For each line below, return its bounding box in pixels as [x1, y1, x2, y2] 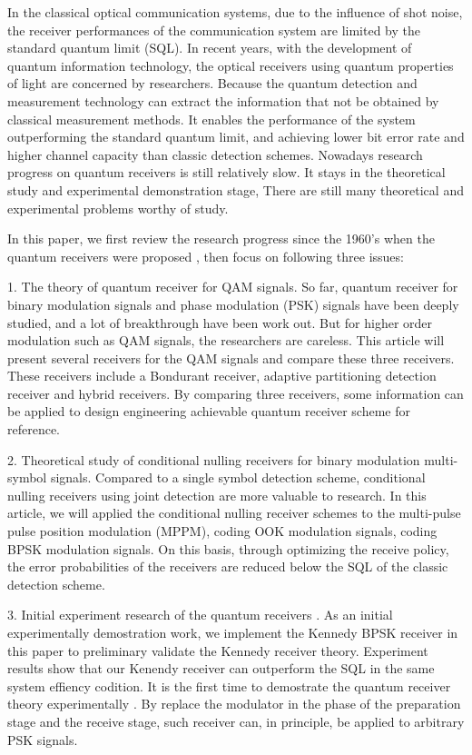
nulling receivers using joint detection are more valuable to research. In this [7, 485, 427, 504]
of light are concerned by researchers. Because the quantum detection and [7, 74, 418, 93]
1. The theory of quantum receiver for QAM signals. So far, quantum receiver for [7, 277, 458, 296]
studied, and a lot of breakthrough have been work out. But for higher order [7, 313, 433, 332]
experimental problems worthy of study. [7, 198, 229, 217]
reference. [7, 420, 61, 439]
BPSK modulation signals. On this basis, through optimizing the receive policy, [7, 539, 449, 558]
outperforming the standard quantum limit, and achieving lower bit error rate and [7, 127, 465, 146]
